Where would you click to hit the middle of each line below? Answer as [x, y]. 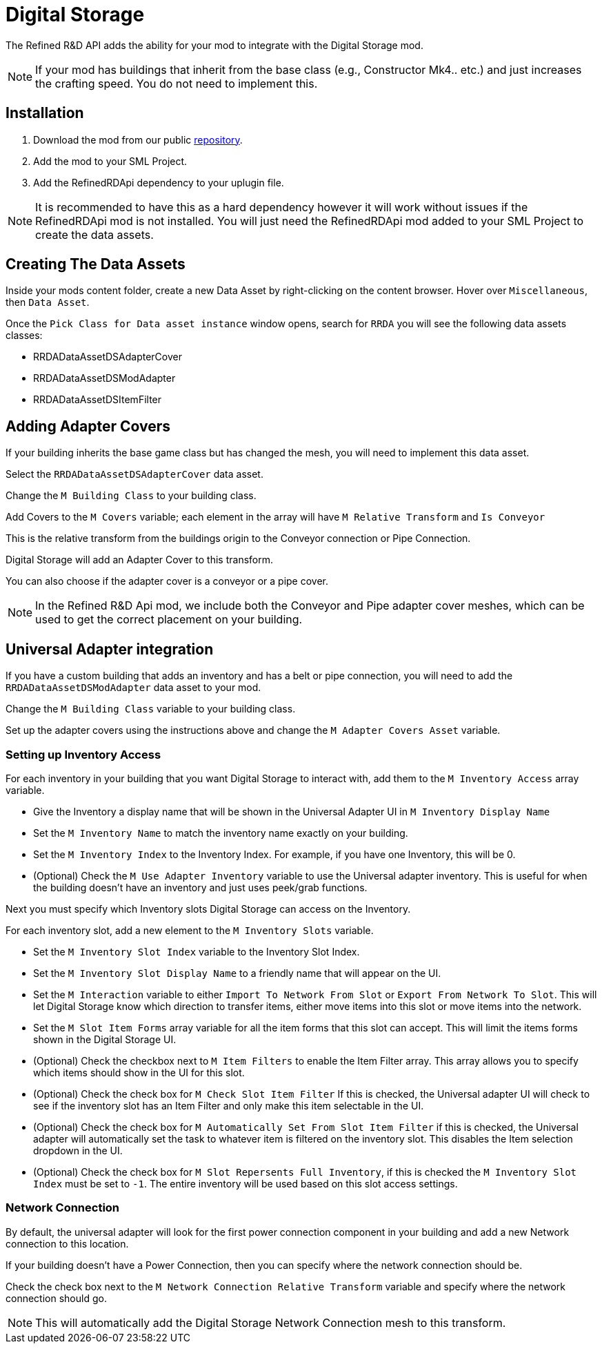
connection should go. [56, 1298]
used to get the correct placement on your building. [169, 620]
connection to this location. [67, 1243]
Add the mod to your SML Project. [110, 161]
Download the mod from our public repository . [138, 139]
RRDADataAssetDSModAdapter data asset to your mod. [133, 688]
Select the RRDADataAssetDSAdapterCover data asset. [134, 474]
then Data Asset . [48, 302]
